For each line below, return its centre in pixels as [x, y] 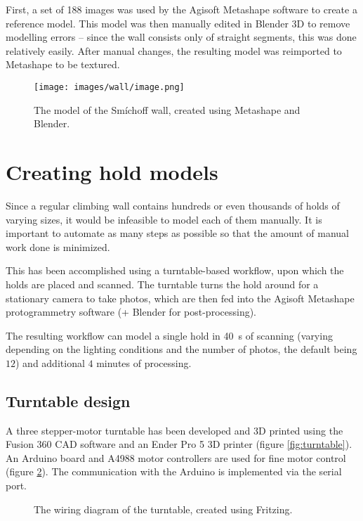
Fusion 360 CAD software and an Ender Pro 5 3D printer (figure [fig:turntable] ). [179, 444]
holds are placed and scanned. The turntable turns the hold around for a [162, 284]
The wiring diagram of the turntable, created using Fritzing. [163, 509]
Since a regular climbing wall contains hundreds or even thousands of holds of [173, 205]
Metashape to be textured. [63, 64]
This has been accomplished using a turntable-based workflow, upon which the [175, 270]
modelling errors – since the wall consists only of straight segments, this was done [181, 37]
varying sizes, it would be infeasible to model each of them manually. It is [164, 219]
